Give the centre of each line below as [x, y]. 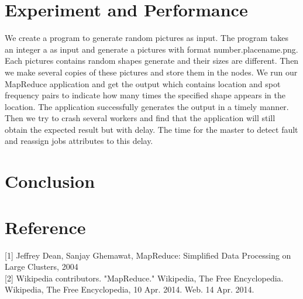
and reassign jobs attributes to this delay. [79, 141]
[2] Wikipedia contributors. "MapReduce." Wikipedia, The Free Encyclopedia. [144, 278]
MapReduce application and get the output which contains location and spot [143, 83]
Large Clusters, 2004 [42, 267]
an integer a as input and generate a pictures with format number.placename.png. [151, 49]
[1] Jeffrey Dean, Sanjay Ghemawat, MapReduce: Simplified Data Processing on [148, 255]
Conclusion [50, 181]
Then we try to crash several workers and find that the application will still [140, 118]
